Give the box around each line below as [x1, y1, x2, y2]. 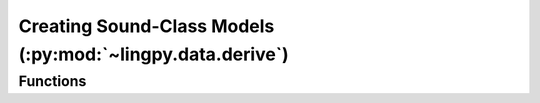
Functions [18, 72, 87, 90]
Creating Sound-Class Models [18, 15, 275, 37]
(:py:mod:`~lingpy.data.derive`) [18, 43, 289, 65]
